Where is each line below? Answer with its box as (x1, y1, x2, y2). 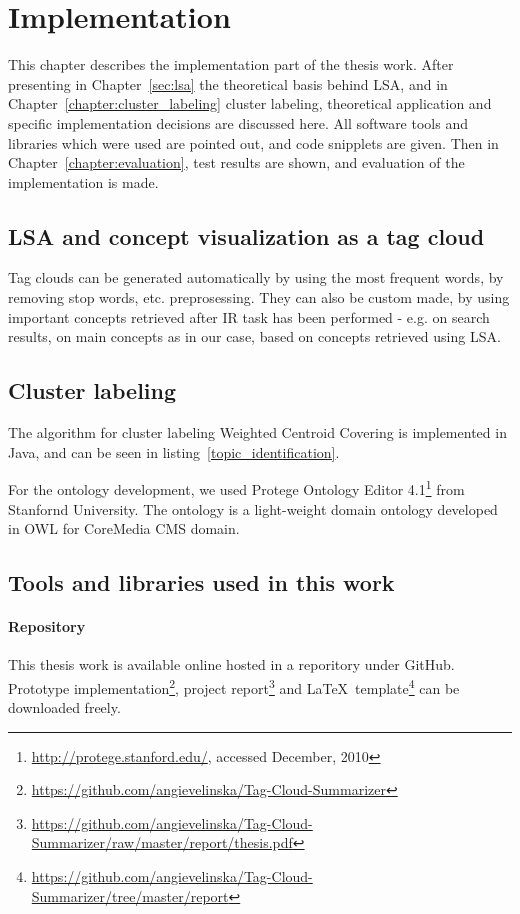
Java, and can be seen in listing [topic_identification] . (8, 441, 340, 462)
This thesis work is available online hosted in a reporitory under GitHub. (8, 654, 455, 675)
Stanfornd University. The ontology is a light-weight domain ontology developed (8, 498, 498, 519)
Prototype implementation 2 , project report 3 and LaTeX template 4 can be (8, 674, 460, 698)
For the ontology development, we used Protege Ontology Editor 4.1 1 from (8, 476, 465, 499)
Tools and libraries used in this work (8, 567, 395, 598)
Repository (8, 616, 86, 637)
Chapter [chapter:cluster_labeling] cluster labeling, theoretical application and (8, 93, 492, 114)
